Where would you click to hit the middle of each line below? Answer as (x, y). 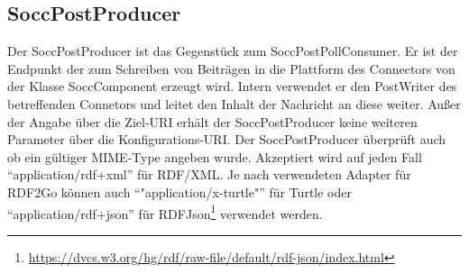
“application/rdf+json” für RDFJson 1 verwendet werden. (165, 212)
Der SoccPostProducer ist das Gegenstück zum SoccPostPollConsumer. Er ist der (233, 51)
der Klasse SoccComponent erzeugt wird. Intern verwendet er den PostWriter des (232, 86)
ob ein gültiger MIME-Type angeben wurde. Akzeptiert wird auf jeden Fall (215, 156)
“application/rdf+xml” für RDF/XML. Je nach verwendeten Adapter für (209, 174)
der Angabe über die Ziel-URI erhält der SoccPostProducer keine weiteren (212, 121)
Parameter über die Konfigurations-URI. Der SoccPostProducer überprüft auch (227, 139)
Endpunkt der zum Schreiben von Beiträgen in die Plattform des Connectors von (231, 68)
